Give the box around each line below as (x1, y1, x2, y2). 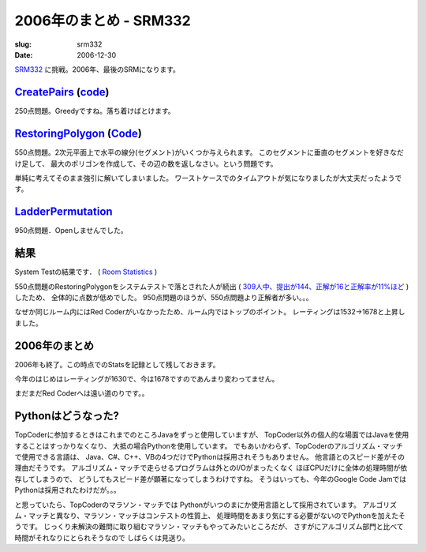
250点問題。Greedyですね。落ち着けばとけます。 (14, 107, 175, 116)
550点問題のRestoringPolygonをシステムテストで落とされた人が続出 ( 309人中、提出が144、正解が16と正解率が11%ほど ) (14, 281, 409, 291)
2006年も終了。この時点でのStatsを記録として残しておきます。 (14, 359, 220, 369)
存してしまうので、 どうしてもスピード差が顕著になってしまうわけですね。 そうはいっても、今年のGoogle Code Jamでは (14, 474, 406, 483)
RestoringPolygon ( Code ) (14, 127, 142, 141)
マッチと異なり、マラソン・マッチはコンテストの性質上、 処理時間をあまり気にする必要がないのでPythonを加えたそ (28, 511, 406, 520)
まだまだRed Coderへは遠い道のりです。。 (14, 389, 149, 398)
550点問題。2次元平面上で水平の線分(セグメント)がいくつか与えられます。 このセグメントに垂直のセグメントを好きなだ (14, 148, 404, 157)
